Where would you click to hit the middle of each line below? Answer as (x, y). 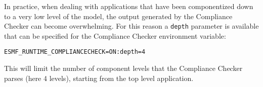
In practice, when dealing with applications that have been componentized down (129, 6)
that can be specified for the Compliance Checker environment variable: (115, 35)
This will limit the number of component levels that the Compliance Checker (123, 68)
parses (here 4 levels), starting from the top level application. (99, 78)
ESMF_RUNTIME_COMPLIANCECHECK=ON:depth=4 (75, 52)
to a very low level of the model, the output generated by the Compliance (118, 16)
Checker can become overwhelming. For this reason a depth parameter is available (131, 26)
